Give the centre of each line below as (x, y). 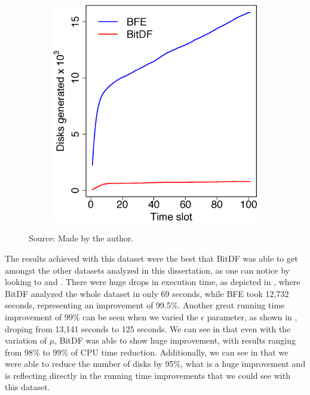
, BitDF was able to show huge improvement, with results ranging (175, 340)
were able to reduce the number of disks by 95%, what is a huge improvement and (155, 364)
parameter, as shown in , (252, 316)
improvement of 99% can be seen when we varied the (102, 316)
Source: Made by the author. (81, 238)
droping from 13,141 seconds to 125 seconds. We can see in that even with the (148, 328)
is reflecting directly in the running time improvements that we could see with (148, 375)
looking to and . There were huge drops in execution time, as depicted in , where (153, 282)
